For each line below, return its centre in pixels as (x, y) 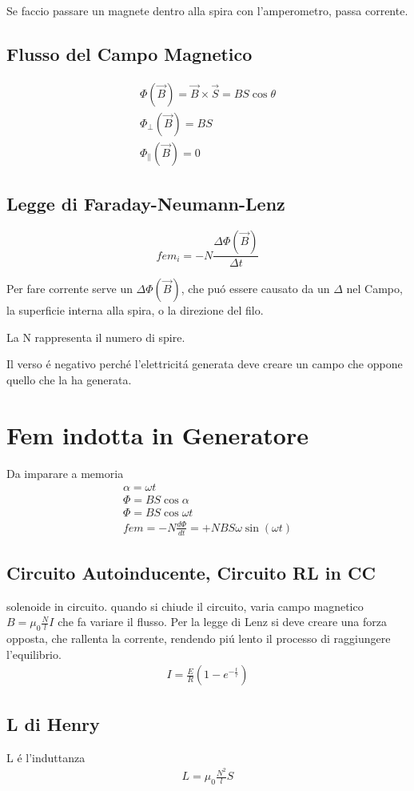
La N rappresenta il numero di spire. (96, 337)
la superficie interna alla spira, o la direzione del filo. (135, 310)
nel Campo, (374, 289)
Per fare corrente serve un (70, 289)
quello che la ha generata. (69, 379)
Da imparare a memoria (65, 473)
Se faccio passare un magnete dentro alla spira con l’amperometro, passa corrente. (207, 10)
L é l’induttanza (46, 757)
